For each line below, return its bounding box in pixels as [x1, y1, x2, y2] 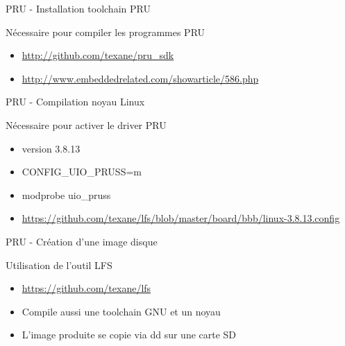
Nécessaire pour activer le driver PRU [6, 117, 167, 132]
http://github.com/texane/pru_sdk [22, 48, 174, 62]
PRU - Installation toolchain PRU [6, 1, 151, 15]
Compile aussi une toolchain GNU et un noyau [22, 304, 221, 318]
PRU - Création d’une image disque [6, 234, 158, 248]
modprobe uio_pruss [22, 187, 111, 202]
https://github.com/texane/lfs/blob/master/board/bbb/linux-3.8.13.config [22, 211, 340, 225]
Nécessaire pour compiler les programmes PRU [6, 24, 205, 39]
